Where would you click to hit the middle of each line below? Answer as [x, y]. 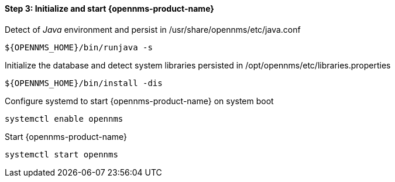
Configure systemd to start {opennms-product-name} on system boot [139, 101]
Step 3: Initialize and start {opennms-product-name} [109, 8]
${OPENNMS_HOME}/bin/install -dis [84, 83]
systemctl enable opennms [64, 119]
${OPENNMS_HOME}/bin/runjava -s [79, 47]
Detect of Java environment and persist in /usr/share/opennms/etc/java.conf [153, 29]
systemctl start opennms [61, 154]
